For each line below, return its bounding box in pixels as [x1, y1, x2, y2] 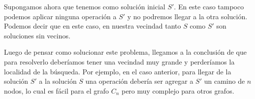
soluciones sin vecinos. [4, 30, 70, 40]
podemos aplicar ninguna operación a [4, 11, 117, 21]
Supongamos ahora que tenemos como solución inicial [4, 1, 165, 11]
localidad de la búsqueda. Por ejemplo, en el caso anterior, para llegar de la [4, 66, 231, 76]
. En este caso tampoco [174, 1, 244, 11]
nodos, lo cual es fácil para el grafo [4, 85, 109, 96]
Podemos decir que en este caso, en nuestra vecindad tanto [4, 21, 181, 31]
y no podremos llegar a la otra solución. [127, 11, 248, 21]
